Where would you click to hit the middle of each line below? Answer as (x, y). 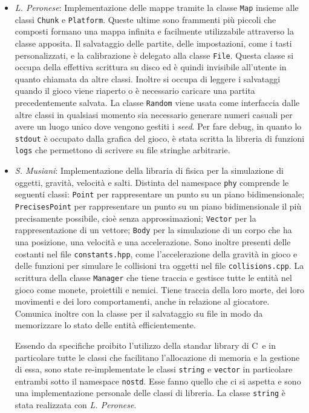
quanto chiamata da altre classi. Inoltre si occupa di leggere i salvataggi (148, 78)
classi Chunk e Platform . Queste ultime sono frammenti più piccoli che (145, 19)
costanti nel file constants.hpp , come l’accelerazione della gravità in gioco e (156, 253)
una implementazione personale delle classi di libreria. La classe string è (150, 393)
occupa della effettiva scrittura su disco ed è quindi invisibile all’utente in (151, 67)
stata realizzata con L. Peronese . (76, 405)
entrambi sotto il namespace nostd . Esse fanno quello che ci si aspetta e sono (158, 381)
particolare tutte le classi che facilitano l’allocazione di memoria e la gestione (157, 357)
